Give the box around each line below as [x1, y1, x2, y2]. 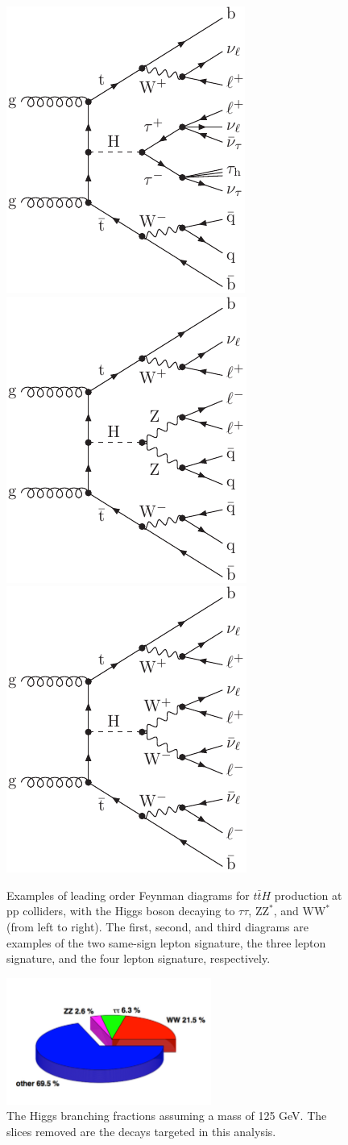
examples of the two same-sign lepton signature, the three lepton [6, 934, 326, 951]
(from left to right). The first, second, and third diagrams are [6, 918, 309, 935]
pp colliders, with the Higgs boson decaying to [6, 902, 235, 919]
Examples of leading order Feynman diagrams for [6, 886, 250, 903]
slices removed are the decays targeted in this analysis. [6, 1122, 276, 1139]
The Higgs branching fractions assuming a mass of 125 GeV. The [6, 1107, 327, 1124]
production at [274, 886, 342, 903]
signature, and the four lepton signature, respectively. [6, 950, 271, 967]
